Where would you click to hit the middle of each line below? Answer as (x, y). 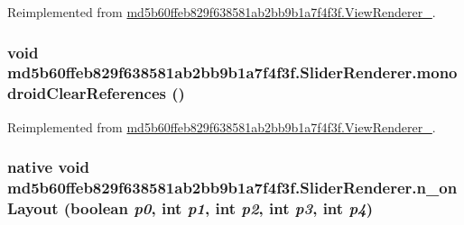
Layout (33, 208)
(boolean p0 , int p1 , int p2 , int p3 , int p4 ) (218, 208)
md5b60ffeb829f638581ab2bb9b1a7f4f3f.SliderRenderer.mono (232, 72)
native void (48, 167)
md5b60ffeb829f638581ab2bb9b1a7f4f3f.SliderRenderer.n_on (232, 188)
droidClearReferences (87, 93)
